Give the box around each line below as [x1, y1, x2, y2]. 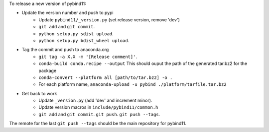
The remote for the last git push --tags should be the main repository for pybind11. [9, 121, 187, 127]
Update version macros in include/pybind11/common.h [38, 104, 158, 110]
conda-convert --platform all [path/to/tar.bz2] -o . [38, 74, 173, 80]
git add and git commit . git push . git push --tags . [38, 111, 160, 117]
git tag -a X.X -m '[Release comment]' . [38, 54, 137, 60]
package [38, 67, 57, 73]
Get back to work [21, 90, 57, 96]
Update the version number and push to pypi [21, 10, 114, 16]
